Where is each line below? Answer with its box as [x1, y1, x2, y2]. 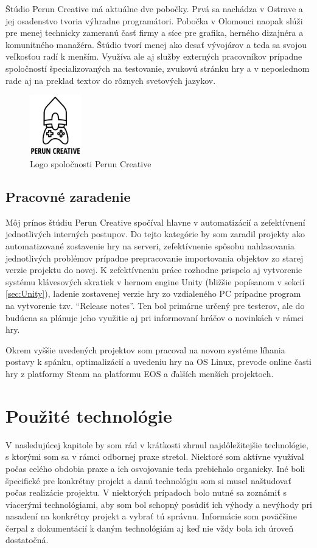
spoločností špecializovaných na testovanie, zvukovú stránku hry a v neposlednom [5, 61, 310, 74]
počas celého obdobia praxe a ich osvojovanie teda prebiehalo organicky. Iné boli [5, 462, 305, 474]
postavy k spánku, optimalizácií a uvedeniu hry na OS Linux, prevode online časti [5, 355, 312, 368]
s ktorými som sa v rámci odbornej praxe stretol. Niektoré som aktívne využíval [5, 450, 304, 463]
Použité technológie [5, 403, 172, 428]
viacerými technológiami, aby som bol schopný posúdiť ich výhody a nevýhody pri [5, 498, 312, 510]
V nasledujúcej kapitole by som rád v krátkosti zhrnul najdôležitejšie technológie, [5, 438, 308, 451]
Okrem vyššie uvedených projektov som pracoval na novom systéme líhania [5, 343, 285, 356]
